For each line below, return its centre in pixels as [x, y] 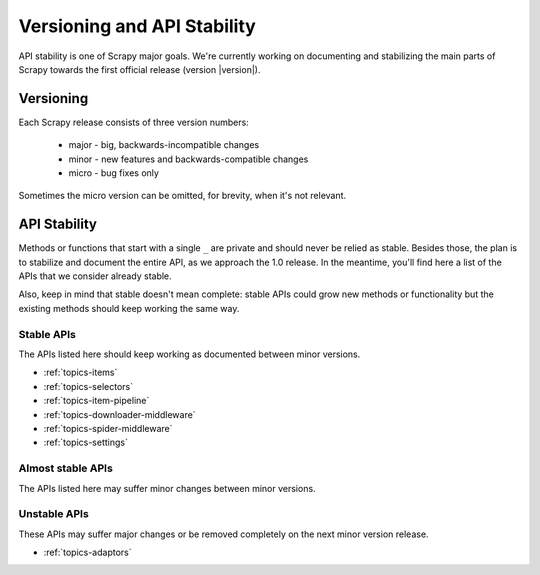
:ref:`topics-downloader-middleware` [119, 414]
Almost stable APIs [66, 468]
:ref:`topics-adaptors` [87, 552]
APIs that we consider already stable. [95, 276]
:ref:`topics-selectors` [88, 386]
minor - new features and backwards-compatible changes [188, 159]
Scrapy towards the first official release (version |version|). [139, 69]
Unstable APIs [53, 514]
